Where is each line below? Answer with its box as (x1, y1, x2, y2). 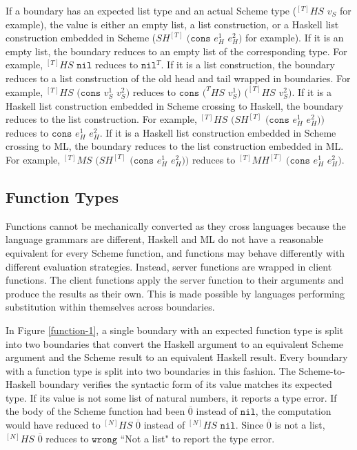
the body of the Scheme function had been (6, 404, 185, 418)
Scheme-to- (298, 363, 345, 378)
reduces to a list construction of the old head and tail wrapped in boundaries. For (6, 70, 351, 85)
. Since (235, 418, 264, 432)
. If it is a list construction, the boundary (161, 57, 335, 72)
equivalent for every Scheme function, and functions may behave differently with (6, 245, 345, 260)
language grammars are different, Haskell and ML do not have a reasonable (6, 232, 323, 246)
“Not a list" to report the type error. (120, 431, 275, 445)
